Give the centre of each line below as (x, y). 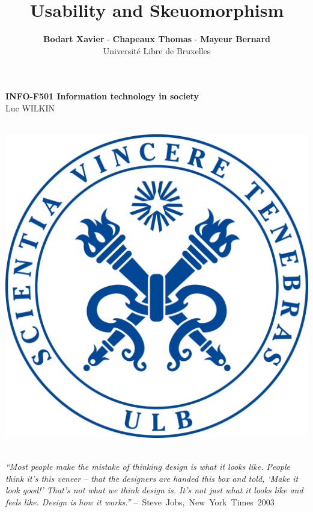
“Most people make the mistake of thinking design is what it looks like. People (148, 467)
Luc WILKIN (30, 108)
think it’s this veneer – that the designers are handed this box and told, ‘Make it (152, 478)
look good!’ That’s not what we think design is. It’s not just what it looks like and (154, 490)
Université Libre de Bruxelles (157, 50)
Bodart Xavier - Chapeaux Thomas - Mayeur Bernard (157, 39)
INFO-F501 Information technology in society (102, 96)
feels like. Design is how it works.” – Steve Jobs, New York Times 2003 (140, 502)
